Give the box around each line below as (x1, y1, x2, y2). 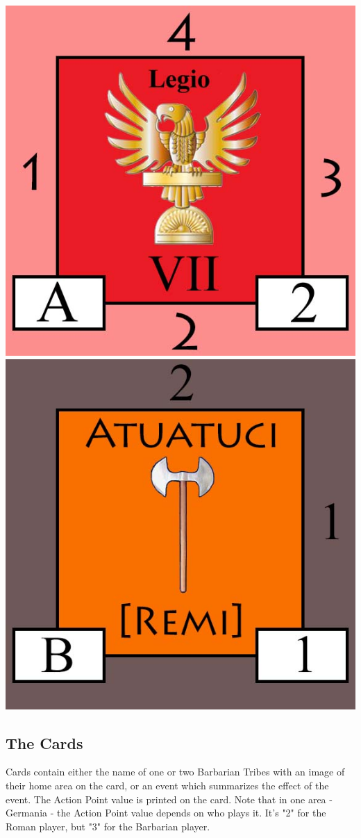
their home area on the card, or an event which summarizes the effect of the (6, 778, 329, 792)
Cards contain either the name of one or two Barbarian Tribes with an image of (6, 764, 345, 779)
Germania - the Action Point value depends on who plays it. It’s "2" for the (6, 805, 326, 820)
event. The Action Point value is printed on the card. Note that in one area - (6, 791, 333, 806)
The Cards (6, 732, 83, 753)
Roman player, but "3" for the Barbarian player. (6, 819, 210, 833)
